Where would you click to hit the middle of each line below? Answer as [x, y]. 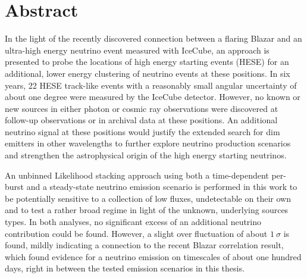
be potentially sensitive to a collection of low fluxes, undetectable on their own [148, 198]
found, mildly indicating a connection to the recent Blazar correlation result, [144, 245]
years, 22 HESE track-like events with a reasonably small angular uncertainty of [151, 85]
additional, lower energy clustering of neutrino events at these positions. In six [148, 73]
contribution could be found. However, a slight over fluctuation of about [136, 233]
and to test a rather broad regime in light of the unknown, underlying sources [147, 210]
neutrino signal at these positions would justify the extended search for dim [142, 131]
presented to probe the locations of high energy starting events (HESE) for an [147, 62]
